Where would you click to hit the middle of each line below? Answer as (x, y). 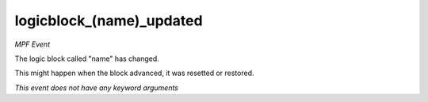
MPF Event (32, 44)
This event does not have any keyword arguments (96, 88)
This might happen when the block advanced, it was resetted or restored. (134, 73)
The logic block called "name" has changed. (87, 59)
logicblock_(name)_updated (109, 21)
